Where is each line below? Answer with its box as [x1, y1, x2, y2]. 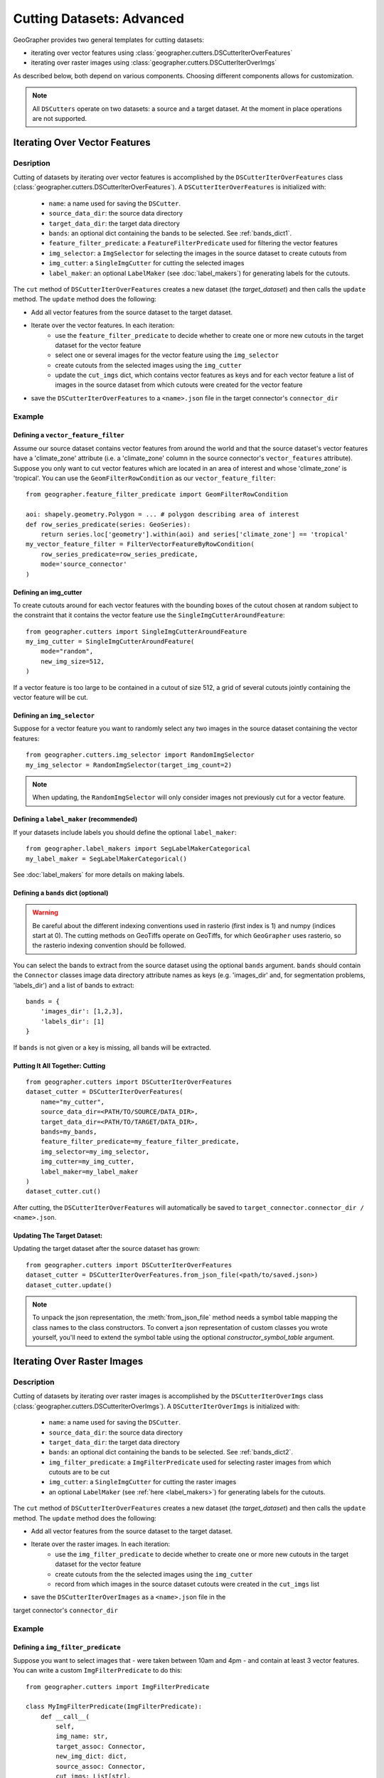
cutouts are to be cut [48, 1468, 110, 1476]
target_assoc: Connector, [55, 1742, 146, 1750]
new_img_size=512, [40, 657, 105, 665]
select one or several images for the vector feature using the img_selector [55, 351, 279, 359]
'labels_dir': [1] [40, 1017, 105, 1026]
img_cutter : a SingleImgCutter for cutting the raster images [48, 1478, 237, 1486]
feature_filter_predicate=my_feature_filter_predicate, [40, 1138, 240, 1146]
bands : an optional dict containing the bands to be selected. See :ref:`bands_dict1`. [48, 229, 292, 238]
